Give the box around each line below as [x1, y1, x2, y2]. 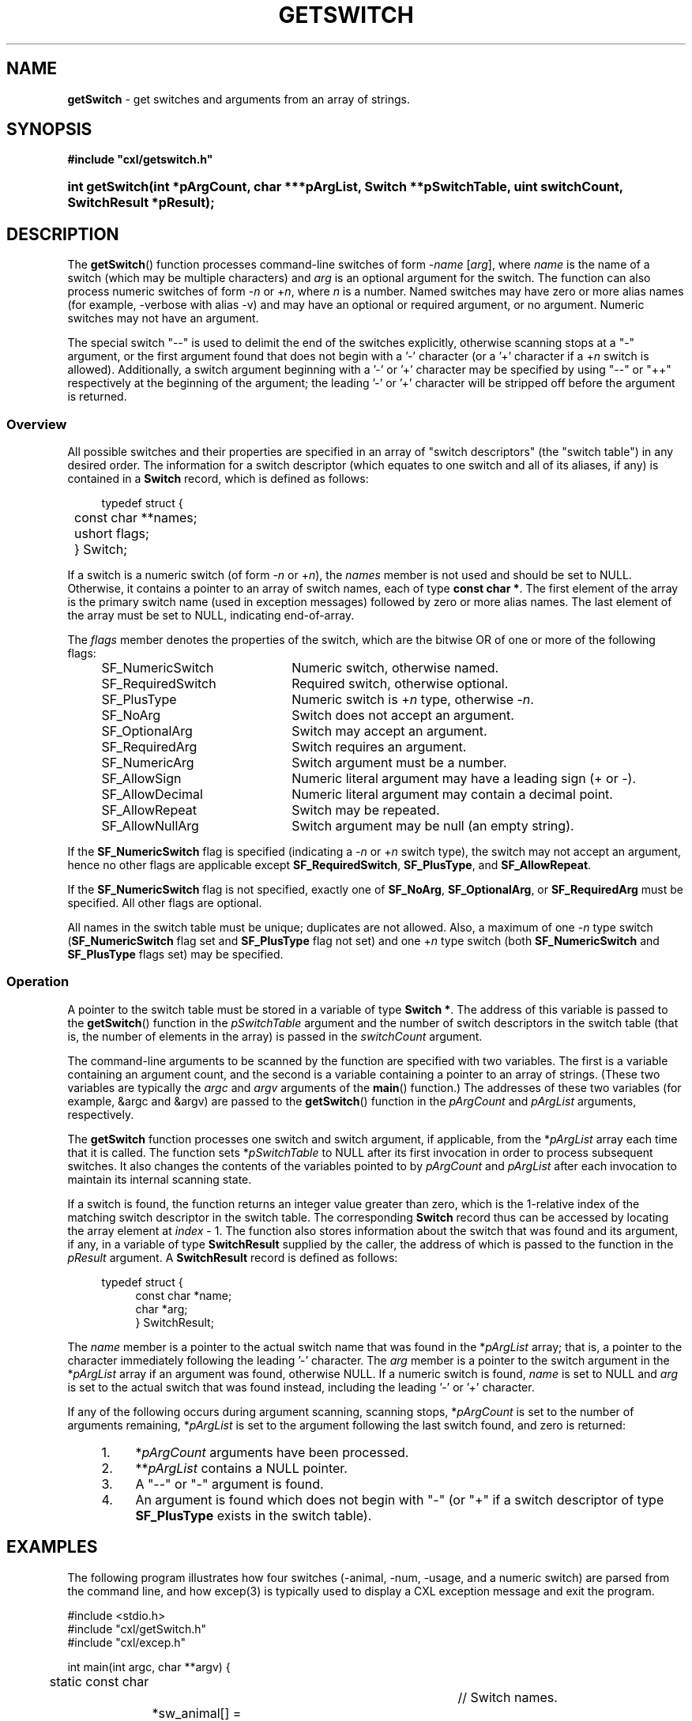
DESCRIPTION [6, 224, 119, 244]
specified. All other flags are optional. [67, 896, 262, 910]
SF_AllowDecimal [101, 786, 203, 803]
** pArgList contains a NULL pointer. [135, 1459, 348, 1476]
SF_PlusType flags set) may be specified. [67, 947, 284, 962]
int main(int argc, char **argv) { [67, 1659, 231, 1674]
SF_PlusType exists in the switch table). [135, 1507, 372, 1523]
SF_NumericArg [101, 755, 194, 771]
